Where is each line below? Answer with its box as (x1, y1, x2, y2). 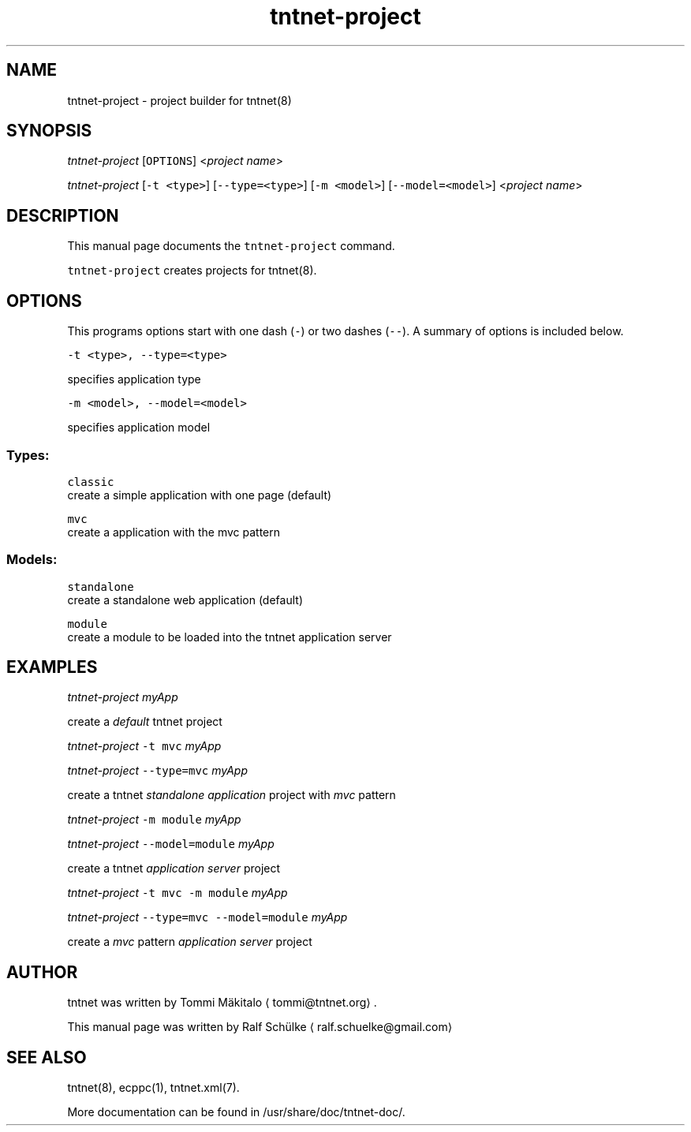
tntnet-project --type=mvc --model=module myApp (67, 910, 348, 925)
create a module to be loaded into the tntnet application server (67, 630, 392, 644)
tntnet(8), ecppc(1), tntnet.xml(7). (67, 1081, 240, 1095)
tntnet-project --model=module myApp (67, 837, 275, 851)
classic (67, 475, 114, 488)
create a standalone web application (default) (67, 592, 303, 607)
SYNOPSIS (6, 121, 92, 141)
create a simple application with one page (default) (67, 488, 332, 502)
